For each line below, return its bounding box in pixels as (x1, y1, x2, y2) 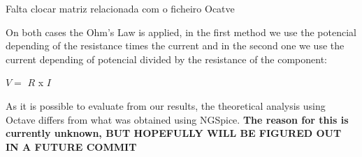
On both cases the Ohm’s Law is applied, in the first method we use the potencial (6, 24, 356, 39)
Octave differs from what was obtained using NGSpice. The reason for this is (6, 112, 349, 126)
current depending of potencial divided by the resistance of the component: (6, 51, 327, 66)
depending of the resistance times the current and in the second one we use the (6, 38, 345, 53)
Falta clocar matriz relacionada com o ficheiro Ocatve (6, 1, 235, 15)
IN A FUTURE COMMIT (6, 139, 137, 154)
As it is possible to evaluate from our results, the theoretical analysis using (6, 98, 326, 113)
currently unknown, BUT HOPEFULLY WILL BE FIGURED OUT (6, 126, 342, 140)
